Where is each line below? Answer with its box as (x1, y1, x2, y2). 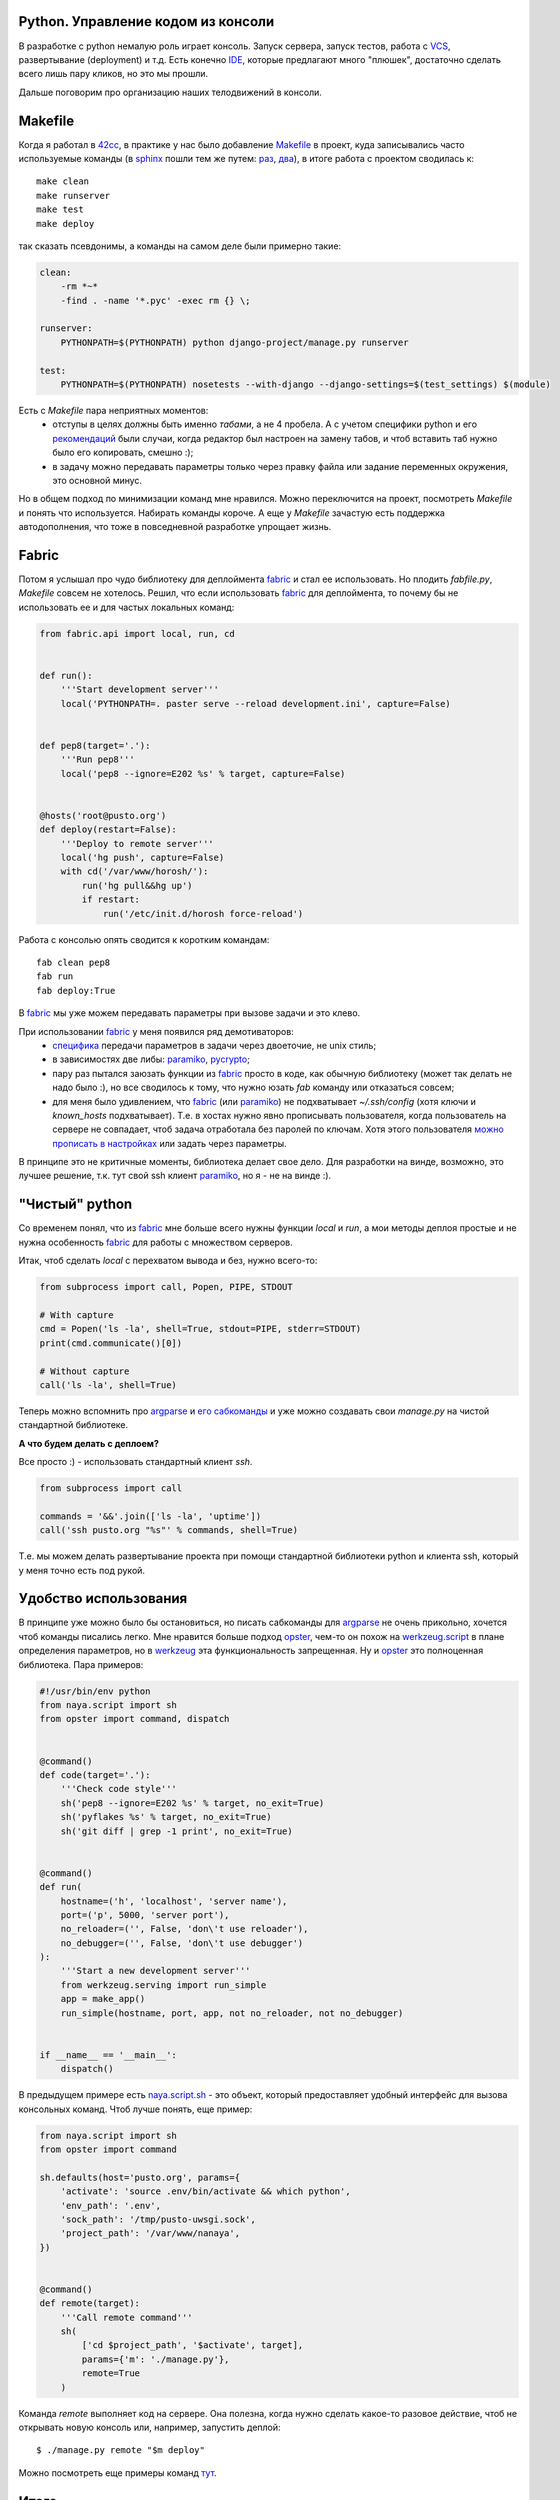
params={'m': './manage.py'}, (81, 2353, 230, 2365)
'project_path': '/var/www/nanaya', (60, 2228, 240, 2239)
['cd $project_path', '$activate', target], (81, 2340, 304, 2351)
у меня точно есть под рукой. (18, 1564, 145, 1576)
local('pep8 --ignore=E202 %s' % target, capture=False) (60, 768, 346, 779)
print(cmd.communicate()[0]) (39, 1337, 183, 1349)
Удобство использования (18, 1590, 188, 1607)
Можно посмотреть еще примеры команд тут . (18, 2466, 217, 2479)
